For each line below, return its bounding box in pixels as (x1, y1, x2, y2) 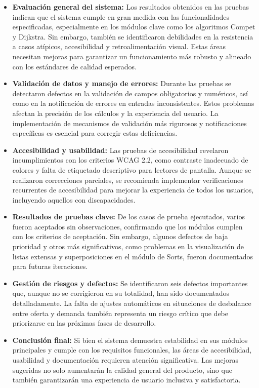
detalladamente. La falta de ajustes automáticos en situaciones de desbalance (12, 298, 251, 308)
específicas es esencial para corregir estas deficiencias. (12, 128, 178, 138)
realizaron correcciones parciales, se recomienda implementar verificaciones (12, 174, 243, 185)
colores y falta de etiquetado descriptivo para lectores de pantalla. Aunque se (12, 164, 251, 175)
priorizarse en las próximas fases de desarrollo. (12, 318, 156, 328)
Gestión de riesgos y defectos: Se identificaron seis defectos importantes (12, 278, 248, 288)
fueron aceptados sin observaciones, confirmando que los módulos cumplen (12, 221, 243, 231)
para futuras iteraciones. (12, 261, 88, 271)
